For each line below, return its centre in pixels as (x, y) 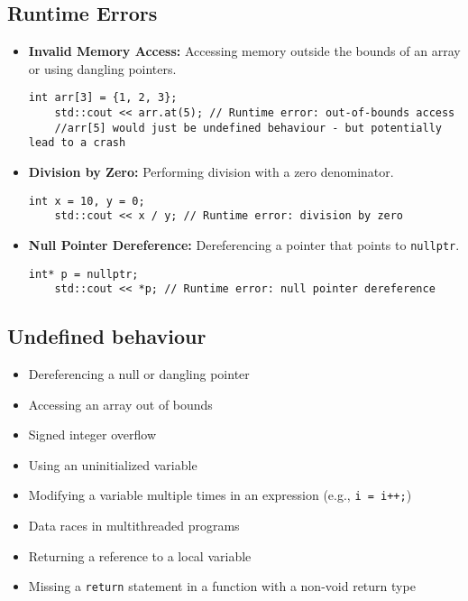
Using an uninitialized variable (113, 464)
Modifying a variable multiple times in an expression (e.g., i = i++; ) (220, 495)
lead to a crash (77, 143)
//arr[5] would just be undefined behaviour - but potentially (248, 128)
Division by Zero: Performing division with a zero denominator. (211, 172)
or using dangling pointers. (102, 68)
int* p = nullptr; (83, 274)
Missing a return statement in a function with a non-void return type (222, 586)
